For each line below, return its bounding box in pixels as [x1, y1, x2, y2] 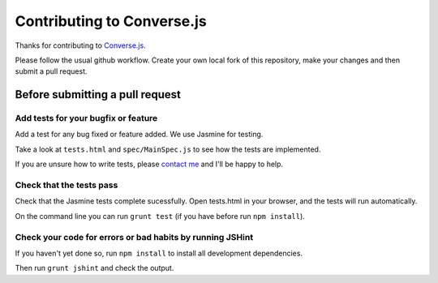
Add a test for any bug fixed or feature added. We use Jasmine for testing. [15, 130, 264, 139]
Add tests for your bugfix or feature [15, 113, 158, 124]
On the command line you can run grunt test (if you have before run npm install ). [15, 211, 306, 221]
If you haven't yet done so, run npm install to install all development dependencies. [15, 248, 303, 258]
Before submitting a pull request [15, 88, 182, 101]
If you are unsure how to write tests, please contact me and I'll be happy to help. [15, 159, 284, 169]
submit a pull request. [15, 66, 88, 76]
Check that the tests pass [15, 179, 118, 191]
